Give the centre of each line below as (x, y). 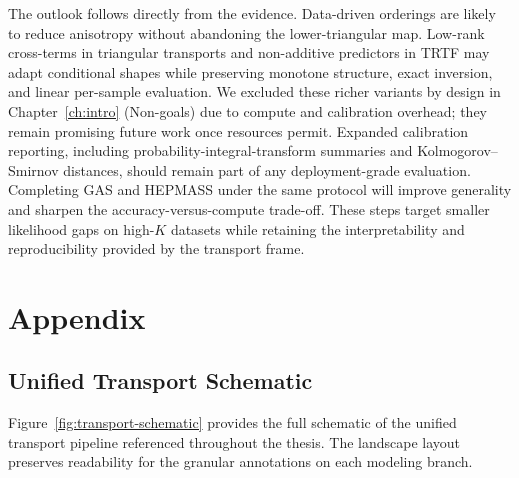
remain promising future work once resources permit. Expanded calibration (238, 130)
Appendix (77, 316)
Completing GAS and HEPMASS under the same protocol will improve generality (260, 189)
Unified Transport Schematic (160, 380)
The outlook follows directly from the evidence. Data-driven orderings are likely (252, 13)
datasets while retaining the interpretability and (317, 228)
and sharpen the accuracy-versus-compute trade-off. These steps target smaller (249, 208)
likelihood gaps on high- (81, 228)
